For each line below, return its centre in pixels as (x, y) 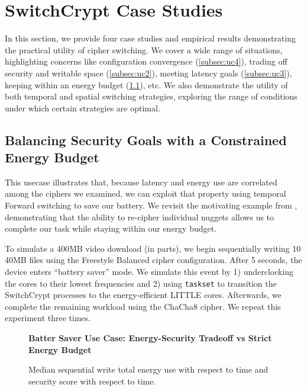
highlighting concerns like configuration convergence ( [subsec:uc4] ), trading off (146, 61)
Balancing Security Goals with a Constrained (146, 140)
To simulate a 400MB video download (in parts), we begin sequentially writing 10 (153, 248)
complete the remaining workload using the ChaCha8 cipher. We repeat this (143, 306)
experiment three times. (48, 318)
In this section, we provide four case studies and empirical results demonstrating (150, 38)
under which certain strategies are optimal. (83, 108)
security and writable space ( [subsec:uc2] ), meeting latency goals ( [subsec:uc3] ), (148, 73)
